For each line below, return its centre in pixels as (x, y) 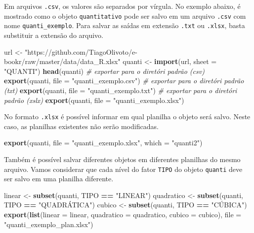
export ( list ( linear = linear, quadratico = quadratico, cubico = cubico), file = (123, 214)
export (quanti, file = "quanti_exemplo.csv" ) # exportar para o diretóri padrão (124, 81)
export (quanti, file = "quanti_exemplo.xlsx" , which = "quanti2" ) (103, 143)
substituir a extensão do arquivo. (54, 35)
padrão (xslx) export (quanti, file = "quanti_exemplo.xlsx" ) (94, 100)
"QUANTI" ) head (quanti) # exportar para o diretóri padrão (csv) (104, 71)
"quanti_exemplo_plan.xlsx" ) (49, 224)
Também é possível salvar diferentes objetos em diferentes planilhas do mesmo (122, 159)
